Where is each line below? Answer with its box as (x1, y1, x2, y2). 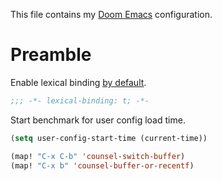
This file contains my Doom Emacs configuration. (10, 9, 213, 20)
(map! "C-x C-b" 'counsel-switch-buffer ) (10, 151, 186, 161)
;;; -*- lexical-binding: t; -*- (10, 95, 150, 106)
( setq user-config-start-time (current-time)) (10, 133, 208, 143)
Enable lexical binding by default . (10, 76, 147, 88)
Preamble (10, 44, 92, 66)
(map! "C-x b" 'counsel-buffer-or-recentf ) (10, 160, 195, 171)
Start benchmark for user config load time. (10, 114, 186, 126)
